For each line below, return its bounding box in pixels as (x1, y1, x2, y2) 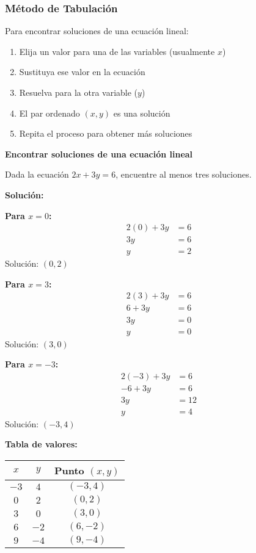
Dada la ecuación (5, 168, 69, 181)
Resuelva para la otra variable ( (19, 86, 138, 98)
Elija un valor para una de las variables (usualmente (19, 45, 215, 57)
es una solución (113, 106, 170, 119)
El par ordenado (19, 106, 80, 119)
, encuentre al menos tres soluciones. (115, 168, 252, 181)
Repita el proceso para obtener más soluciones (19, 127, 192, 140)
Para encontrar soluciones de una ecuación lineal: (5, 24, 189, 37)
